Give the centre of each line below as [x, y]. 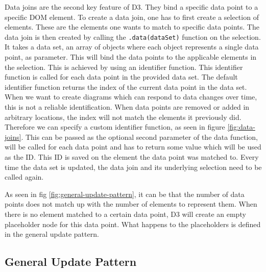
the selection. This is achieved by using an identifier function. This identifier [124, 67]
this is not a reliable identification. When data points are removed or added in [127, 107]
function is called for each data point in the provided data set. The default [121, 77]
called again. [24, 177]
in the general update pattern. [52, 234]
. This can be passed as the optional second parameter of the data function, [139, 137]
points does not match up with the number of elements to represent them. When [131, 204]
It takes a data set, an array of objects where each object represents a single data [132, 47]
